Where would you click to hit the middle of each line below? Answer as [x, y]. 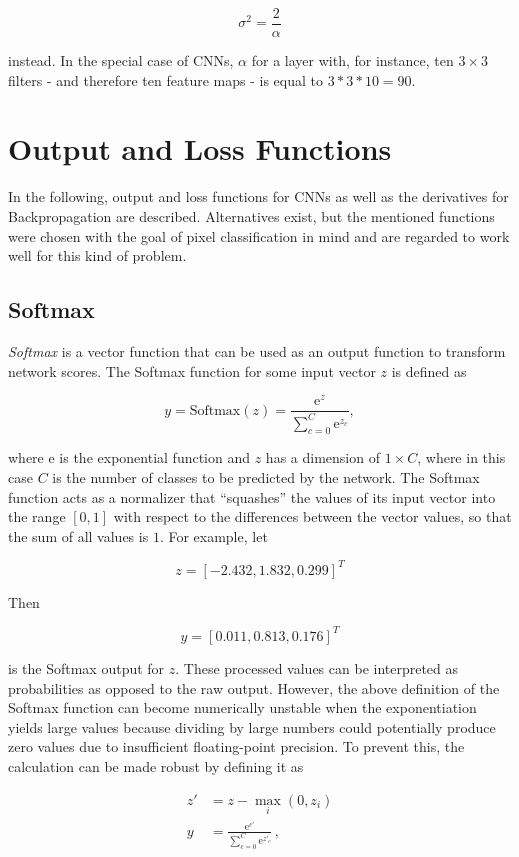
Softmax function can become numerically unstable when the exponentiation [242, 707]
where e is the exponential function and [129, 457]
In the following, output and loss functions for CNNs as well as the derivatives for [258, 196]
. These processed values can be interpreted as [317, 667]
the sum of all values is [78, 535]
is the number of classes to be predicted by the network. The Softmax [266, 477]
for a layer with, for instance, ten [352, 60]
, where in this [461, 457]
